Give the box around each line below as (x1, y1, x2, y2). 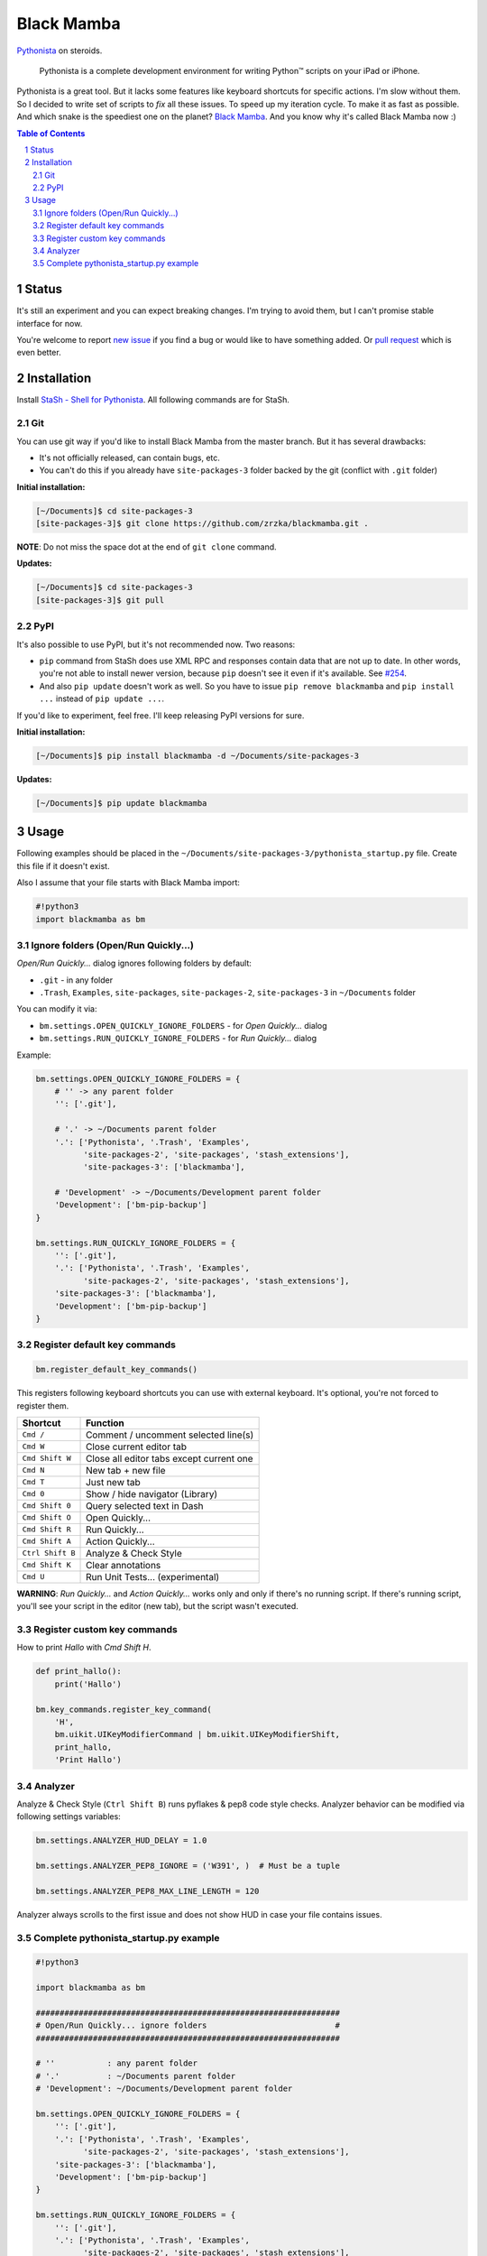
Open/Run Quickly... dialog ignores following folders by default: (16, 957, 253, 969)
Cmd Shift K (22, 1560, 71, 1570)
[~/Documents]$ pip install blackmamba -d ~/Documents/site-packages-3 (35, 750, 360, 761)
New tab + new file (86, 1464, 166, 1476)
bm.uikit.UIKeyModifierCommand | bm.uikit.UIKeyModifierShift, (54, 1729, 341, 1740)
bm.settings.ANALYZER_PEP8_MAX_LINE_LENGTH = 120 (35, 1886, 260, 1896)
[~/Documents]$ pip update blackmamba (35, 798, 207, 808)
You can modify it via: (16, 1003, 97, 1014)
